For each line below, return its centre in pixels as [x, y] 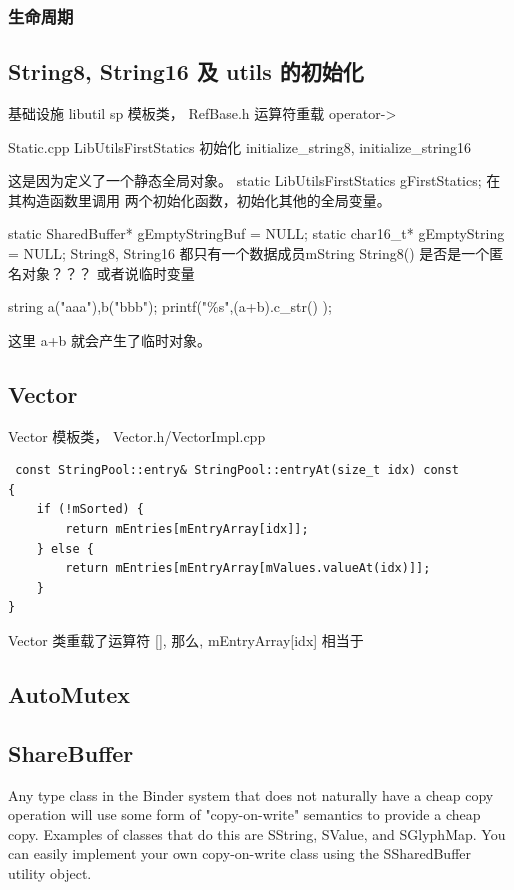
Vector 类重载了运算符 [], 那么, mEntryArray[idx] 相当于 [186, 639]
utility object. [50, 872]
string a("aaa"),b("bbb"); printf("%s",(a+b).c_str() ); [170, 306]
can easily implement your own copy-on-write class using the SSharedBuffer [240, 853]
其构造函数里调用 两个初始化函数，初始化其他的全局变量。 [199, 199]
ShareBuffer [71, 752]
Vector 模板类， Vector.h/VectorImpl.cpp [137, 435]
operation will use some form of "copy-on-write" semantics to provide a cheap [244, 814]
